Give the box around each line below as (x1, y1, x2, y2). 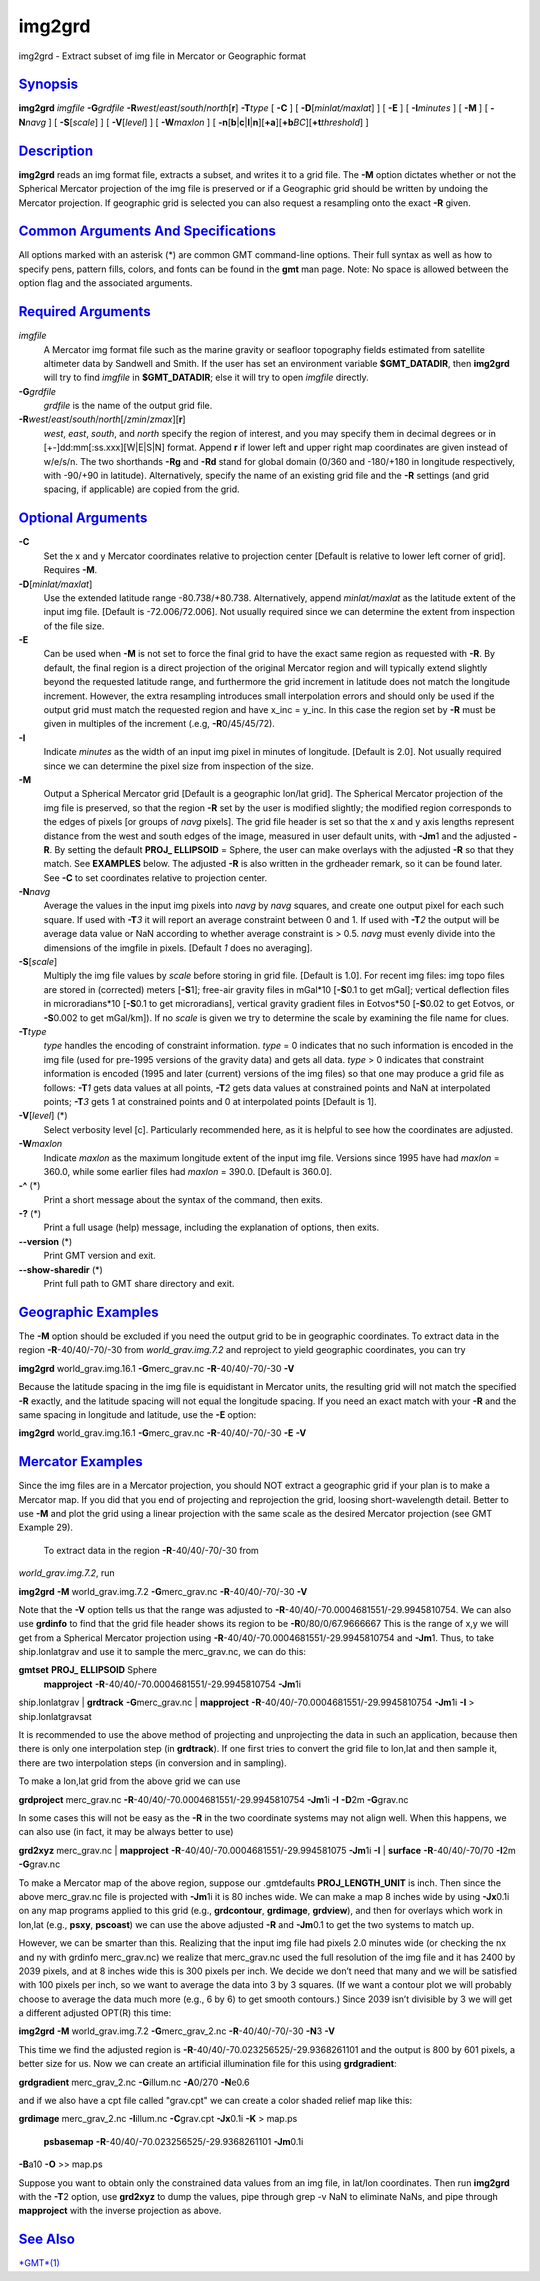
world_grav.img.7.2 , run (18, 1567, 115, 1579)
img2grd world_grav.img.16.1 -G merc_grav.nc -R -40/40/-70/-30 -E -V (18, 1427, 307, 1439)
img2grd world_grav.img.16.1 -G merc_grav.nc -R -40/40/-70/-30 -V (18, 1362, 295, 1374)
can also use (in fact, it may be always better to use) (18, 1826, 234, 1838)
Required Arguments (18, 303, 151, 320)
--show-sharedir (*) (18, 1263, 104, 1275)
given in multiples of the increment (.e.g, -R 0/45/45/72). (43, 718, 275, 730)
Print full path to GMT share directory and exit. (43, 1278, 235, 1290)
